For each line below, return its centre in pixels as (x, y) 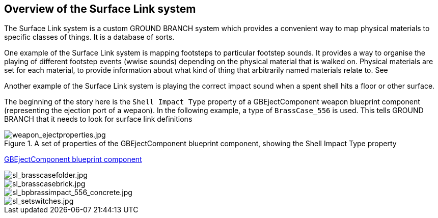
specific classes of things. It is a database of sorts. (89, 37)
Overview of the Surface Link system (100, 9)
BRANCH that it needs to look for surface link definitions (98, 119)
